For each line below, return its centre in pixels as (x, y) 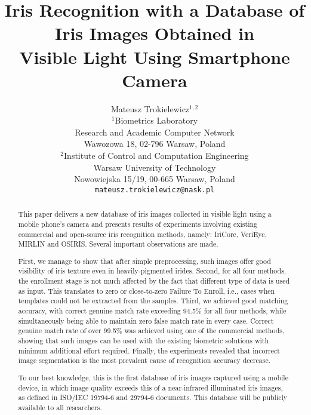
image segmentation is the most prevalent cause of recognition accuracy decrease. (144, 360)
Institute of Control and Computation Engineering (156, 156)
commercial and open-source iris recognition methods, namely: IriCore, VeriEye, (142, 234)
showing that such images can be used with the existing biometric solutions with (144, 341)
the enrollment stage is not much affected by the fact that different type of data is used (154, 281)
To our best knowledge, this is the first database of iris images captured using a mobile (153, 377)
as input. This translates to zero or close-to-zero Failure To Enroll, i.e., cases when (147, 290)
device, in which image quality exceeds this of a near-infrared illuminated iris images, (150, 387)
